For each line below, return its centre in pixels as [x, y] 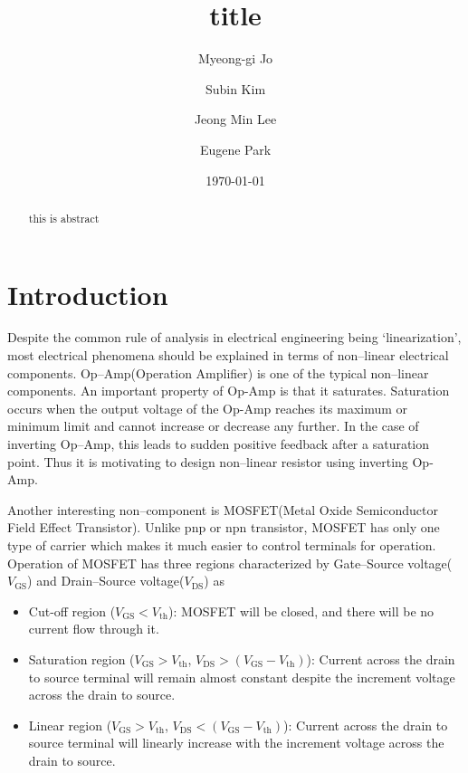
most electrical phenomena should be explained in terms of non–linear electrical [228, 355]
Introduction [88, 294]
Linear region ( [70, 725]
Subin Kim [235, 88]
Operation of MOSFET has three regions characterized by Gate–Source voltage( [230, 563]
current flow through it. [94, 629]
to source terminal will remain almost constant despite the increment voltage [242, 677]
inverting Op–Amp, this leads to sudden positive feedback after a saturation [219, 444]
